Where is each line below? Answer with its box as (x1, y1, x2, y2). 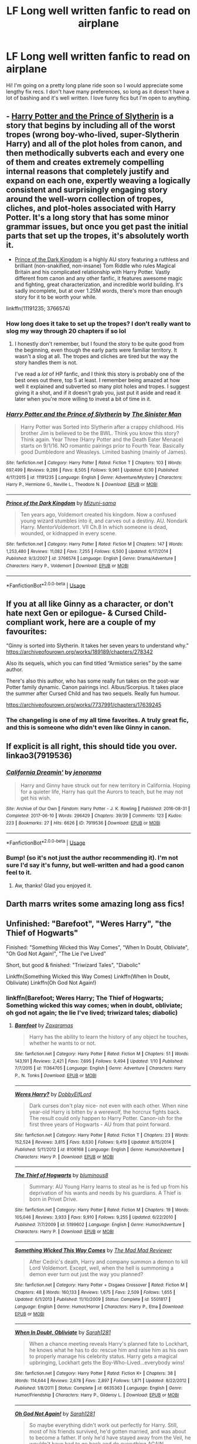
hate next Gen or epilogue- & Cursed (6, 608, 142, 618)
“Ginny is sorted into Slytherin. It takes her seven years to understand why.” (6, 642, 189, 649)
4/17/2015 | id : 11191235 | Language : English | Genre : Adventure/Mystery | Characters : (6, 474, 183, 481)
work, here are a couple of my (45, 617, 157, 627)
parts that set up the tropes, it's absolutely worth (6, 231, 189, 241)
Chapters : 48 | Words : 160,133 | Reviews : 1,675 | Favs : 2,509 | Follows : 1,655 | (14, 1289, 175, 1295)
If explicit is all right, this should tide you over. (6, 741, 177, 751)
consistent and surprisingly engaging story (6, 185, 168, 195)
